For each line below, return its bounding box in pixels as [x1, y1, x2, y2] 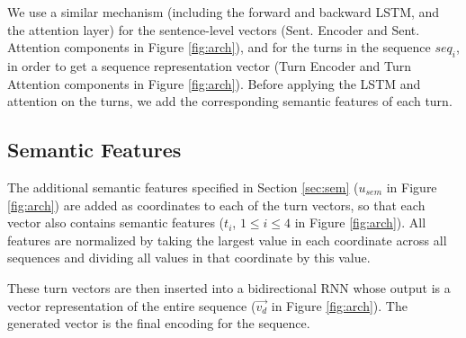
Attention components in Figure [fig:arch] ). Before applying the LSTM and [7, 74, 421, 93]
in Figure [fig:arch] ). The [271, 296, 408, 315]
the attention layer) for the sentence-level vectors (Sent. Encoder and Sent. [7, 20, 420, 39]
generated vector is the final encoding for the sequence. [7, 314, 310, 333]
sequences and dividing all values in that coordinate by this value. [7, 248, 371, 267]
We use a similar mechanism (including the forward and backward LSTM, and [7, 3, 440, 21]
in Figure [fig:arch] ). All [294, 213, 426, 232]
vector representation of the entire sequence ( [7, 296, 256, 315]
